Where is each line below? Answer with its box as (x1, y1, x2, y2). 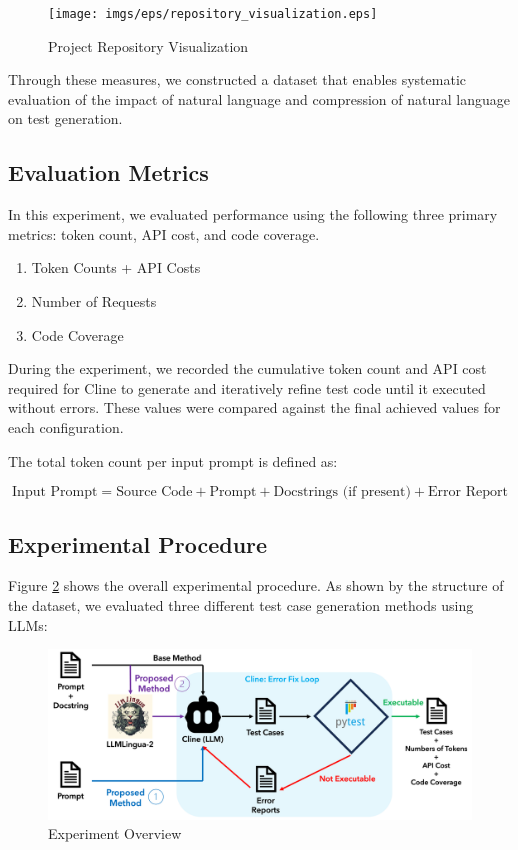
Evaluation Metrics (8, 157, 209, 188)
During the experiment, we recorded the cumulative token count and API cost (8, 358, 487, 379)
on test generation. (8, 108, 123, 129)
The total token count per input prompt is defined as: (8, 450, 338, 471)
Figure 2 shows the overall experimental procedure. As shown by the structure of (8, 575, 504, 596)
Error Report (428, 485, 508, 500)
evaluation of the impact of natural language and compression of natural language (8, 88, 510, 109)
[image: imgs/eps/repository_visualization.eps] (48, 7, 378, 21)
